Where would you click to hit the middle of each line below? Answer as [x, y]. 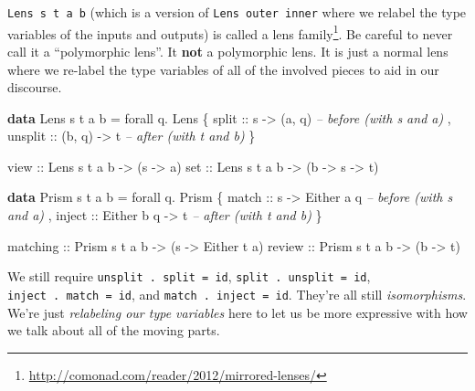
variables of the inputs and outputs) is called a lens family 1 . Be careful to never [230, 32]
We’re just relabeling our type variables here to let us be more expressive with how [237, 312]
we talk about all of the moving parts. [114, 330]
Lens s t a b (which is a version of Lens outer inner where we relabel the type [237, 12]
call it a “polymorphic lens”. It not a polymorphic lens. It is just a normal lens [228, 51]
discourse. [35, 87]
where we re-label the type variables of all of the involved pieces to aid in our [223, 69]
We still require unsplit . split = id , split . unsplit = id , [189, 276]
